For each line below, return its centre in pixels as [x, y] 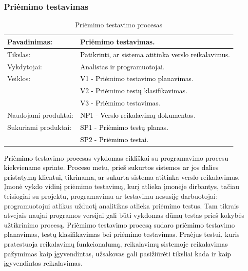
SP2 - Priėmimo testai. [114, 139]
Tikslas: [19, 54]
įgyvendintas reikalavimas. [43, 263]
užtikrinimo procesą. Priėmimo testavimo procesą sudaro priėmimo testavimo [120, 224]
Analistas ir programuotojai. [122, 66]
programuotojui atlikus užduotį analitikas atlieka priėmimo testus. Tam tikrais [122, 205]
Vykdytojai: [25, 66]
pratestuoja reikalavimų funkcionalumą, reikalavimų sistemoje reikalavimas [116, 244]
